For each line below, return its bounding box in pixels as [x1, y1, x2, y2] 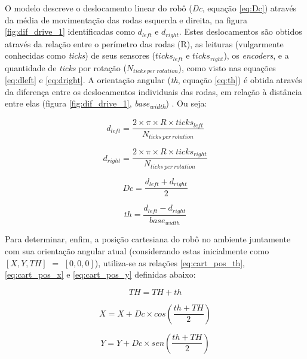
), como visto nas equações [178, 61, 276, 74]
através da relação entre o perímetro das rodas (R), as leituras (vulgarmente [5, 37, 284, 50]
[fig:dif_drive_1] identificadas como [5, 25, 135, 38]
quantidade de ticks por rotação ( [5, 61, 127, 74]
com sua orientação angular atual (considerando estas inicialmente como [5, 244, 269, 257]
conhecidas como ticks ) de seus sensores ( [5, 49, 156, 62]
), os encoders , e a [223, 49, 289, 62]
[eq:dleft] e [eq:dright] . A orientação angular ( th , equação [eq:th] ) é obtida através [5, 74, 302, 86]
